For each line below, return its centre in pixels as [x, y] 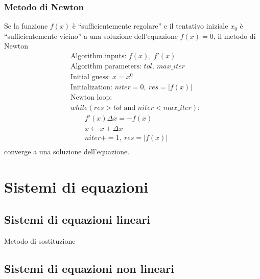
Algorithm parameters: [106, 67]
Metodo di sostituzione [40, 240]
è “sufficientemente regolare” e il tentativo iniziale [150, 26]
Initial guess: [90, 77]
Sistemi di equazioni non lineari [89, 268]
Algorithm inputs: [98, 56]
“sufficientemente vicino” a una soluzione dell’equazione [91, 36]
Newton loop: [91, 98]
